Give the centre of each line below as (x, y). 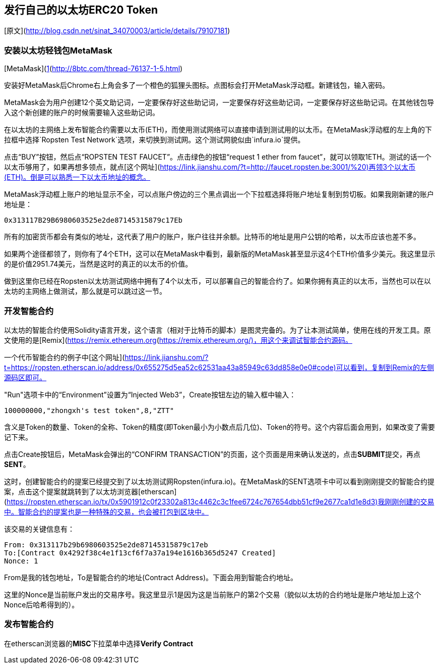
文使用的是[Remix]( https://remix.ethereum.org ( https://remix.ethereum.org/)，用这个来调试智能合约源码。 (178, 340)
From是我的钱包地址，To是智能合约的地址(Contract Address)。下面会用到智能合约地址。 (151, 577)
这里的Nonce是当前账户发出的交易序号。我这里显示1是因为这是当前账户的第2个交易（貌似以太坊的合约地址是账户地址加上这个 (213, 594)
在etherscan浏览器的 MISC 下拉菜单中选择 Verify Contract (99, 643)
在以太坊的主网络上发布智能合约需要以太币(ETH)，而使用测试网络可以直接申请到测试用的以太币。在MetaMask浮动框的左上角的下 (218, 130)
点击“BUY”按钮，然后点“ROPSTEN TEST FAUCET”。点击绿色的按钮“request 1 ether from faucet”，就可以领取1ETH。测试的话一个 (218, 157)
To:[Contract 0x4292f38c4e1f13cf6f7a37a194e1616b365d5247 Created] (140, 553)
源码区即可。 (25, 377)
